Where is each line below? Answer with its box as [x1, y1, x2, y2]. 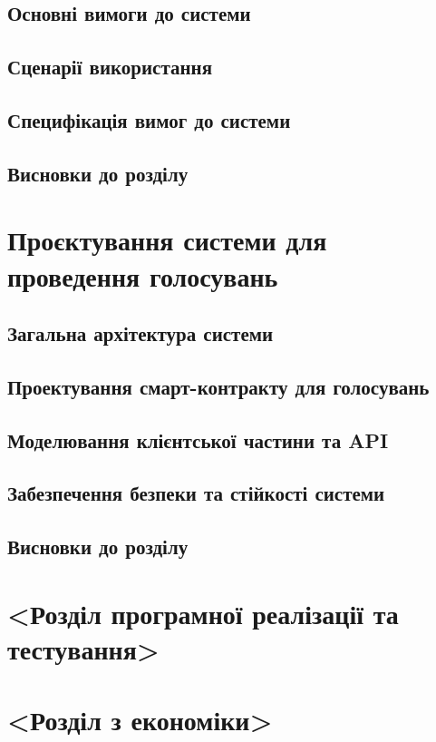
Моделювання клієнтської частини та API [7, 425, 389, 454]
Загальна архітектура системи [7, 319, 274, 347]
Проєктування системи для [7, 221, 327, 259]
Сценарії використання [7, 53, 213, 81]
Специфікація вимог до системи [7, 105, 291, 133]
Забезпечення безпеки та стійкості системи [7, 479, 385, 507]
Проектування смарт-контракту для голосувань [7, 372, 430, 400]
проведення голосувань [7, 257, 278, 294]
